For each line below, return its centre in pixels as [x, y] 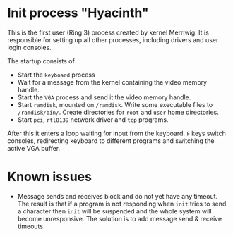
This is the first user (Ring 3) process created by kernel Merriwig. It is [108, 32]
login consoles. [29, 47]
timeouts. [31, 226]
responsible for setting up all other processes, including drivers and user [113, 39]
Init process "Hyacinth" [78, 13]
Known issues [49, 177]
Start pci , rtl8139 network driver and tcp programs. [93, 119]
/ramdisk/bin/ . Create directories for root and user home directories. [118, 112]
